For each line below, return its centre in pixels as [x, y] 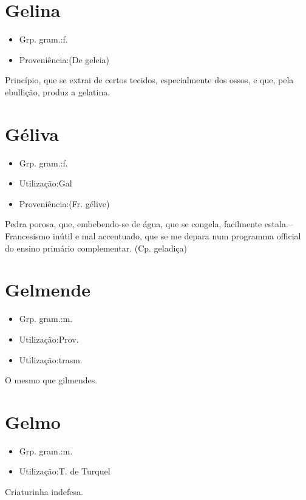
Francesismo [28, 236]
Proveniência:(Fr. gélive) [64, 203]
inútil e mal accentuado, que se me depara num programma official [177, 236]
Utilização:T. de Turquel [65, 471]
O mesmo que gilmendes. [51, 380]
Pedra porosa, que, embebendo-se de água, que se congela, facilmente [134, 224]
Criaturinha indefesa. [44, 491]
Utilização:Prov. [49, 339]
